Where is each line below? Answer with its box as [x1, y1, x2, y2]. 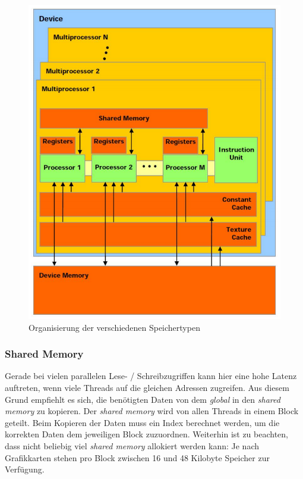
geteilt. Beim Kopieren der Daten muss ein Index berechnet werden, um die [5, 416, 280, 428]
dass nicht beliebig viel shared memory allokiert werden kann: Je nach [5, 440, 259, 452]
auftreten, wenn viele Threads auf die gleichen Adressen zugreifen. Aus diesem [5, 381, 289, 394]
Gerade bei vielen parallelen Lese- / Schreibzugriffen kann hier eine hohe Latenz [5, 370, 297, 382]
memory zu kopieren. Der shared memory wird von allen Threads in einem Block [5, 405, 299, 417]
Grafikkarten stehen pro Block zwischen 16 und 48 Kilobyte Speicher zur [5, 451, 270, 464]
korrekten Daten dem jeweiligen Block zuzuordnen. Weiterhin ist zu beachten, [5, 428, 289, 440]
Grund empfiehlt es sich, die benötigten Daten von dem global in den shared [5, 393, 280, 405]
